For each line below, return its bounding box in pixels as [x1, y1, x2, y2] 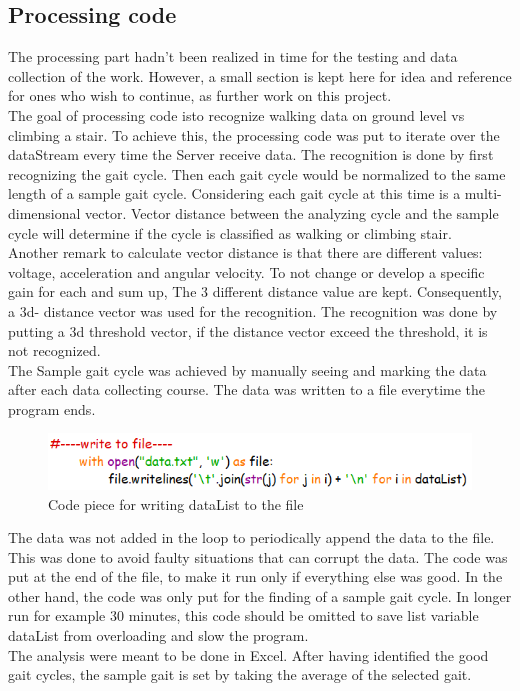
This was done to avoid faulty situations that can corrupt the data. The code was [8, 546, 508, 567]
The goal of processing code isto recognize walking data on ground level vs [8, 104, 465, 125]
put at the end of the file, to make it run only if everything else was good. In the [8, 566, 503, 587]
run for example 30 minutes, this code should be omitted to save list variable [8, 605, 479, 626]
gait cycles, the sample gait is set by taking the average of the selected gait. [8, 664, 472, 685]
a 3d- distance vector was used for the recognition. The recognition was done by [8, 300, 498, 321]
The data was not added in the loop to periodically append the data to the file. [8, 527, 495, 548]
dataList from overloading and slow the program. [8, 625, 309, 646]
